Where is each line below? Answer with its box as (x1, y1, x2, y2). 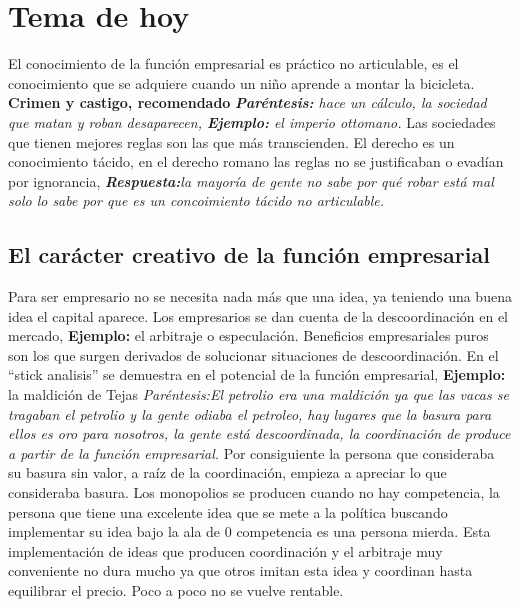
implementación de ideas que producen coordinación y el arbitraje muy (8, 540, 443, 561)
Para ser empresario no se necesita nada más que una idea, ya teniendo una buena (8, 286, 512, 307)
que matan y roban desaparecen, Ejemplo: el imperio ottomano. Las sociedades (8, 111, 496, 132)
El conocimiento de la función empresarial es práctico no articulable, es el (8, 53, 459, 74)
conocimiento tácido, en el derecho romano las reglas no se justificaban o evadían (8, 151, 504, 172)
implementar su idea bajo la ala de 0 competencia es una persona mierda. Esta (8, 521, 491, 542)
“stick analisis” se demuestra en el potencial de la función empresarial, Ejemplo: (8, 364, 506, 385)
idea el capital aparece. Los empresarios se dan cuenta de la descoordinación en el (8, 305, 509, 326)
